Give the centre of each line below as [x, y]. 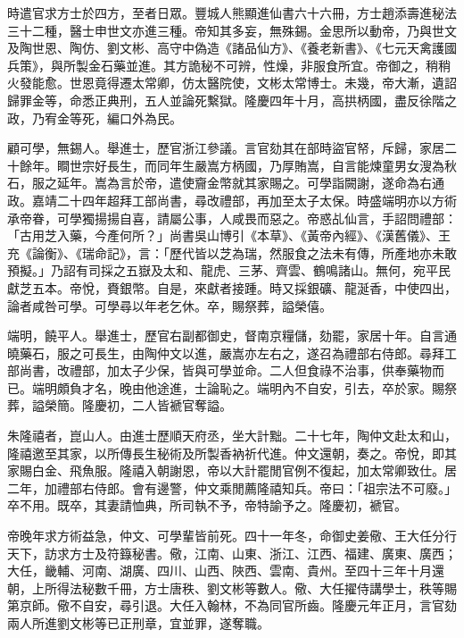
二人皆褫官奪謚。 [182, 405]
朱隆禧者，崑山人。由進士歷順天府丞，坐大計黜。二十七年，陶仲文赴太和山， [232, 436]
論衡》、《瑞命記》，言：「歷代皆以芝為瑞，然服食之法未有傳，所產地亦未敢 [244, 252]
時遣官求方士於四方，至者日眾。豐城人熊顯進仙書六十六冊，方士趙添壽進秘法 [232, 13]
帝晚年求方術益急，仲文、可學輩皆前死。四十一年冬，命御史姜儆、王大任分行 [232, 536]
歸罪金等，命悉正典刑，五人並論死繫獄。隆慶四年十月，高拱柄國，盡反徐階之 [232, 100]
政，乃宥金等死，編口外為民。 [95, 118]
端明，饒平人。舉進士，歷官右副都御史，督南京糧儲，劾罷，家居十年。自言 [226, 336]
